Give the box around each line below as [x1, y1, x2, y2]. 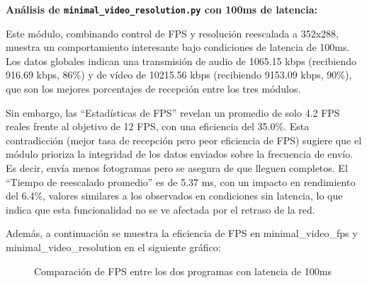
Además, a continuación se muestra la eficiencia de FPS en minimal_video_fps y [6, 226, 358, 241]
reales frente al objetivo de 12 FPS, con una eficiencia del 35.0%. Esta [6, 119, 310, 134]
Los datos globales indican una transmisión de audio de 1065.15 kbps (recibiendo [6, 53, 357, 68]
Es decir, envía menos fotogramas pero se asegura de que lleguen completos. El [6, 161, 348, 175]
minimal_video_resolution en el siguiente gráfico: [6, 239, 221, 254]
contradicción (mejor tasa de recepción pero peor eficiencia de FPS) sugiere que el [6, 132, 362, 147]
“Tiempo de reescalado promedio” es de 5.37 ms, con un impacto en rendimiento [6, 174, 356, 189]
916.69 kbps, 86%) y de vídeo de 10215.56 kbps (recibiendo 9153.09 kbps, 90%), [6, 67, 352, 82]
